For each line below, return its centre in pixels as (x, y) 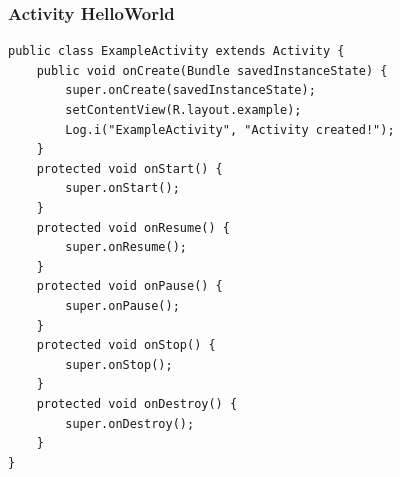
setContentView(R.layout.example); (183, 110)
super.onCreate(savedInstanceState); (190, 90)
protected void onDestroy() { (137, 403)
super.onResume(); (126, 247)
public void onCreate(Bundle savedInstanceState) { (212, 70)
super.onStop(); (119, 364)
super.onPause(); (122, 305)
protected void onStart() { (129, 168)
